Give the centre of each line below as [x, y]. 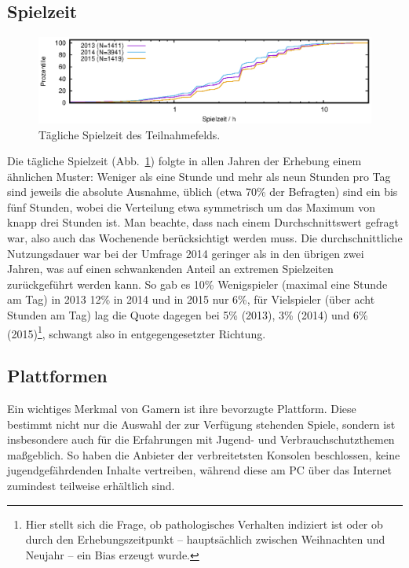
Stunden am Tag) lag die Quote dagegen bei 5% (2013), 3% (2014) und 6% [188, 315]
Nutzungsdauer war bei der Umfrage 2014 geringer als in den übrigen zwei [186, 253]
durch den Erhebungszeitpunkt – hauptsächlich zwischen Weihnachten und [205, 539]
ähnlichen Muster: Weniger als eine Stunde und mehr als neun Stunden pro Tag [199, 176]
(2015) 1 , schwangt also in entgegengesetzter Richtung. [137, 332]
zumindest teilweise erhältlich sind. [91, 486]
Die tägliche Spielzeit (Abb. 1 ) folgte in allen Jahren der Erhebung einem [184, 161]
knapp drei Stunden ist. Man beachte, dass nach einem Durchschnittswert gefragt [203, 222]
